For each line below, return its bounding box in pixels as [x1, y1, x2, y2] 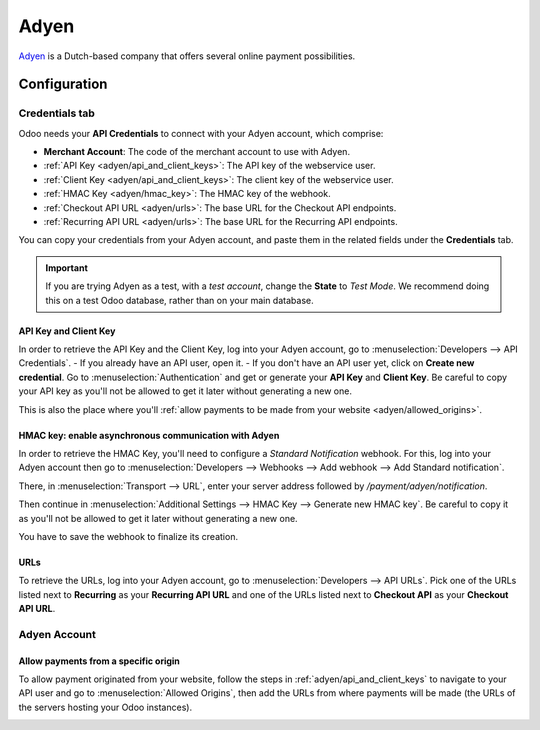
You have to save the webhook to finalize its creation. [18, 530, 239, 542]
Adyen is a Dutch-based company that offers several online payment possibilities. [18, 50, 356, 62]
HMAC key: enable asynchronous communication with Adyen [18, 429, 280, 441]
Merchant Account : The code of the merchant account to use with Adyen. [43, 146, 350, 158]
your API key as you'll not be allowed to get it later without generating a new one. [18, 385, 352, 397]
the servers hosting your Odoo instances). [18, 701, 193, 713]
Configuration [18, 76, 108, 93]
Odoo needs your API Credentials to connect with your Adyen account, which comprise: [18, 127, 384, 139]
